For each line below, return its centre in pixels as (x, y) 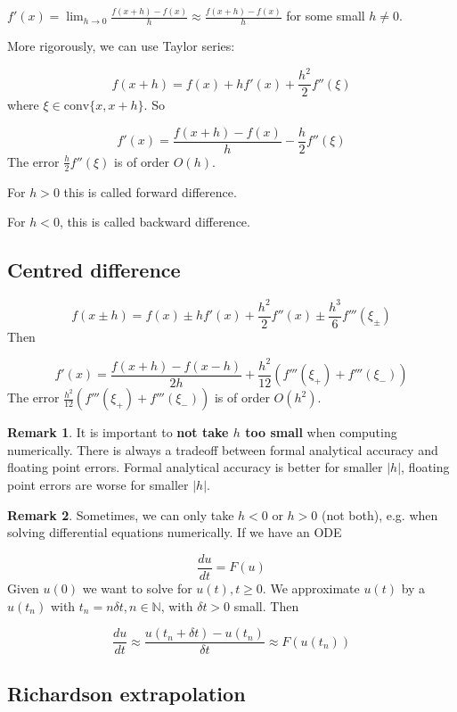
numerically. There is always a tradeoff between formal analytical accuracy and (223, 449)
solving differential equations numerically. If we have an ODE (175, 532)
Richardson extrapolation (126, 693)
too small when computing (321, 432)
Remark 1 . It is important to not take (118, 432)
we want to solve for (137, 588)
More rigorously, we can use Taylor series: (121, 46)
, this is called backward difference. (155, 222)
